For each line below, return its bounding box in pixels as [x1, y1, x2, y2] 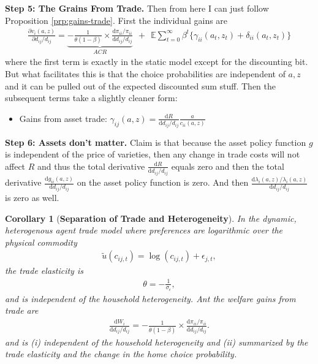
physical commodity [5, 235, 77, 248]
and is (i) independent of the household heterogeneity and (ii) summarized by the [5, 335, 308, 348]
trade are [5, 304, 39, 317]
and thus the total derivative [37, 159, 145, 172]
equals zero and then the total [171, 159, 284, 172]
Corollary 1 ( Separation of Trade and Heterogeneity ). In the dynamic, [5, 211, 297, 224]
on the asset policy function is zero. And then [77, 176, 249, 189]
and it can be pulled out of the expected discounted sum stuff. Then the [5, 79, 276, 92]
